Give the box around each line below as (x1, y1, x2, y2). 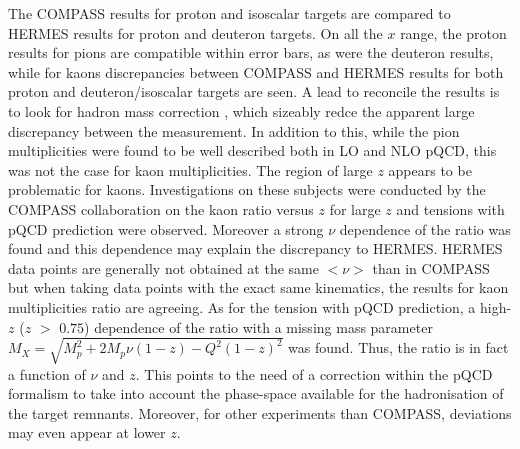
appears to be (388, 159, 472, 180)
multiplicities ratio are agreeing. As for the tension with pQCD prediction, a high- (8, 296, 512, 317)
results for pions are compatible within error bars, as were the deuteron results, (8, 42, 494, 63)
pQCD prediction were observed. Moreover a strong (8, 218, 324, 239)
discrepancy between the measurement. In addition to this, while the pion (8, 120, 460, 141)
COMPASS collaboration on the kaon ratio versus (8, 198, 314, 219)
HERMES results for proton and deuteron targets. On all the (8, 22, 383, 43)
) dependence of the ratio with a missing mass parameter (84, 316, 433, 337)
